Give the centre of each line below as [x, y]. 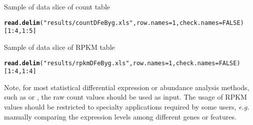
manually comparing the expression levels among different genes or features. [120, 116]
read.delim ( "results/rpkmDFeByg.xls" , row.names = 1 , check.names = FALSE [120, 63]
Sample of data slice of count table [57, 6]
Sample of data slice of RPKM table [59, 47]
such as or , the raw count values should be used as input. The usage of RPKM [125, 97]
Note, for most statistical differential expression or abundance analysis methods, [127, 87]
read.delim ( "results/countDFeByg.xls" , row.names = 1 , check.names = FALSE [122, 23]
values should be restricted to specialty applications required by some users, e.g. [127, 107]
